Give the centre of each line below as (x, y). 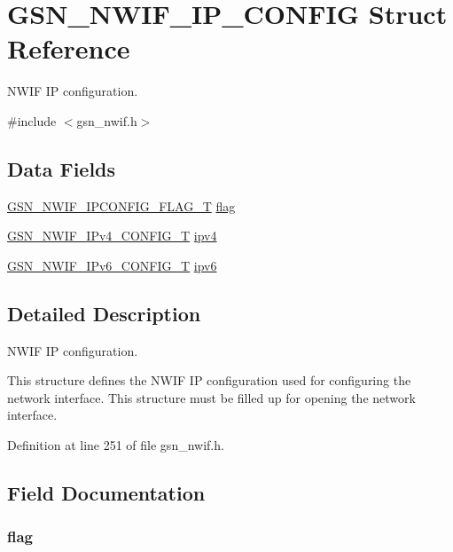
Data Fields (62, 168)
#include (32, 120)
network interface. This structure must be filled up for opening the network (211, 397)
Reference (69, 48)
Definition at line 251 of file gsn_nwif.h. (116, 445)
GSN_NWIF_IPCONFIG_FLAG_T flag (121, 205)
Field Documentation (106, 493)
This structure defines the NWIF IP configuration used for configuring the (209, 380)
